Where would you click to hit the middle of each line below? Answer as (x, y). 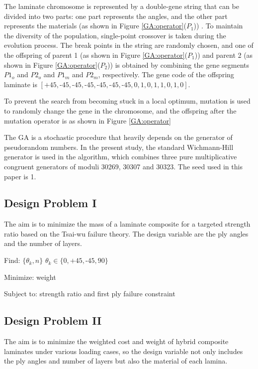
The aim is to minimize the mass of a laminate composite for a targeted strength (127, 224)
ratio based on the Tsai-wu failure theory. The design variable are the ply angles (126, 233)
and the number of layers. (43, 243)
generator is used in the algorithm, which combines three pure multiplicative (121, 157)
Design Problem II (53, 320)
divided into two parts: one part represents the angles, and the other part (116, 16)
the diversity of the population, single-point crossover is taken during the (115, 35)
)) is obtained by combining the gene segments (178, 64)
